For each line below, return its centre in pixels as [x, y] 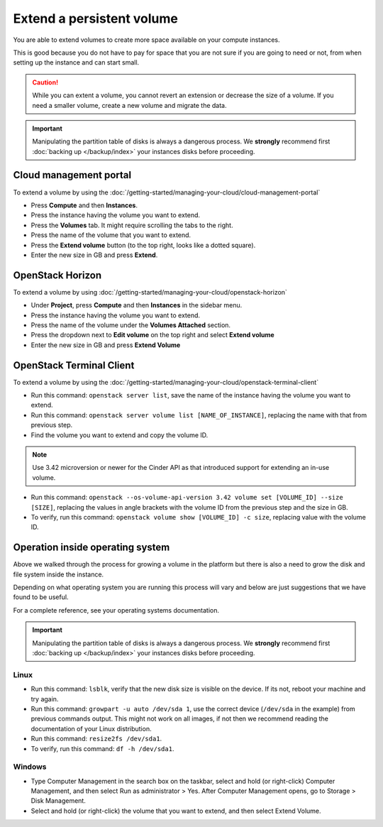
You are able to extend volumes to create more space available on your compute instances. [146, 40]
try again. [45, 699]
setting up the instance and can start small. [76, 62]
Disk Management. [59, 801]
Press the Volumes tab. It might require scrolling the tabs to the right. [132, 225]
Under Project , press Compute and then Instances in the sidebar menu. [137, 305]
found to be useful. [41, 597]
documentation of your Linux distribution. [91, 728]
